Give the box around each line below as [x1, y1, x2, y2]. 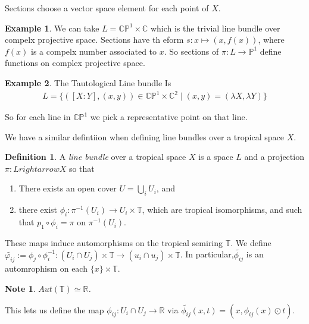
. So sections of [164, 45, 219, 57]
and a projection [244, 150, 304, 163]
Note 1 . [5, 282, 36, 295]
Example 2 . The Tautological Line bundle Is [5, 76, 171, 89]
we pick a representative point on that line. [90, 111, 248, 123]
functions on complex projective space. [5, 56, 145, 69]
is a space [198, 150, 233, 163]
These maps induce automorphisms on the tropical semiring [5, 236, 223, 248]
